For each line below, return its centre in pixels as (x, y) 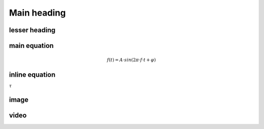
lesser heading (32, 30)
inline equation (32, 75)
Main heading (37, 13)
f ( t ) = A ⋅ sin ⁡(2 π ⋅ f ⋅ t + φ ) (131, 60)
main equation (31, 46)
